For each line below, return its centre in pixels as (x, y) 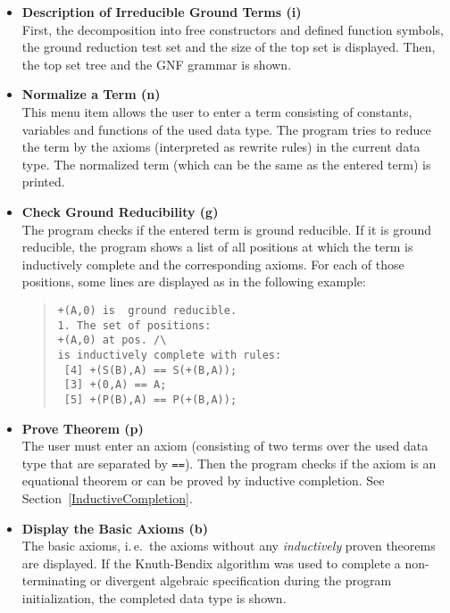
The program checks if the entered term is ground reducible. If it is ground (227, 229)
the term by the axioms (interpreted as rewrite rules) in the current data (221, 147)
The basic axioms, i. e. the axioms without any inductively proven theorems (229, 546)
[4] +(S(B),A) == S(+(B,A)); (150, 370)
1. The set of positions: (134, 325)
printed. (43, 182)
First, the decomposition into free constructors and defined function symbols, (233, 29)
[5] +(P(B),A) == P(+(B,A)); (150, 399)
